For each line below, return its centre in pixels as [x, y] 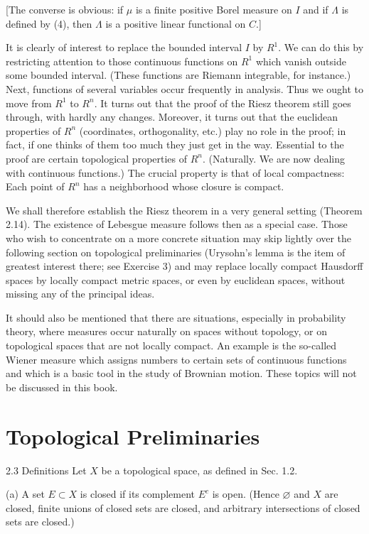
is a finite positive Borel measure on [214, 9]
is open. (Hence [246, 494]
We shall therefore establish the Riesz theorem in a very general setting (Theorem [184, 210]
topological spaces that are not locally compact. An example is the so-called [171, 345]
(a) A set [25, 494]
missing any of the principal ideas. [80, 294]
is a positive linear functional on [176, 23]
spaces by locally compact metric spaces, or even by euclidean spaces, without [176, 279]
